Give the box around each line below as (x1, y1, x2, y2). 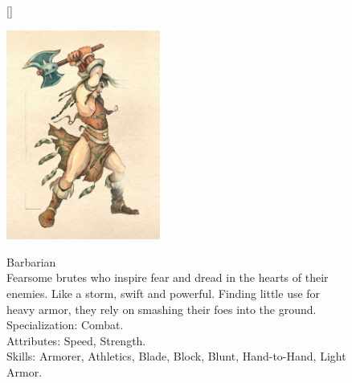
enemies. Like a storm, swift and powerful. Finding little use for (6, 284, 321, 301)
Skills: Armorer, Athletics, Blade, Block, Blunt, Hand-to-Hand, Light (6, 348, 346, 365)
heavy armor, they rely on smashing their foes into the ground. (6, 300, 317, 317)
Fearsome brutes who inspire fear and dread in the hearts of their (6, 269, 329, 286)
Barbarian (6, 253, 56, 270)
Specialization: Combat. (6, 316, 124, 333)
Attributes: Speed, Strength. (6, 332, 146, 348)
